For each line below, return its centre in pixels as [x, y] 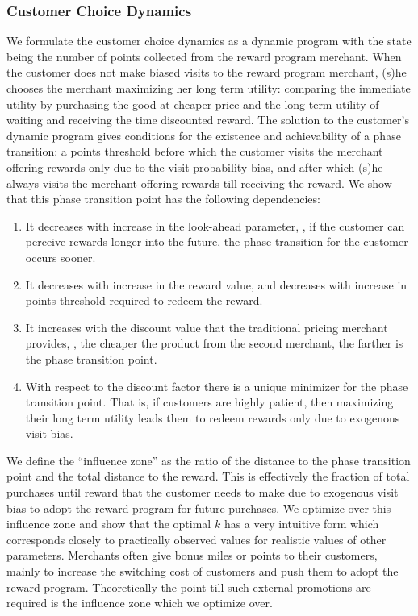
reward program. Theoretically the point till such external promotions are [189, 587]
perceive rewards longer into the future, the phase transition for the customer [217, 241]
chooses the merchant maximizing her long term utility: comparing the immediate [209, 88]
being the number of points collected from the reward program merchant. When [204, 56]
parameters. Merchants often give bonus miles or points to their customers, [192, 555]
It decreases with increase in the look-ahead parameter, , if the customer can [215, 225]
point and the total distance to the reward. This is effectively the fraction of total [208, 476]
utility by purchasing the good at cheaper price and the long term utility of [193, 104]
